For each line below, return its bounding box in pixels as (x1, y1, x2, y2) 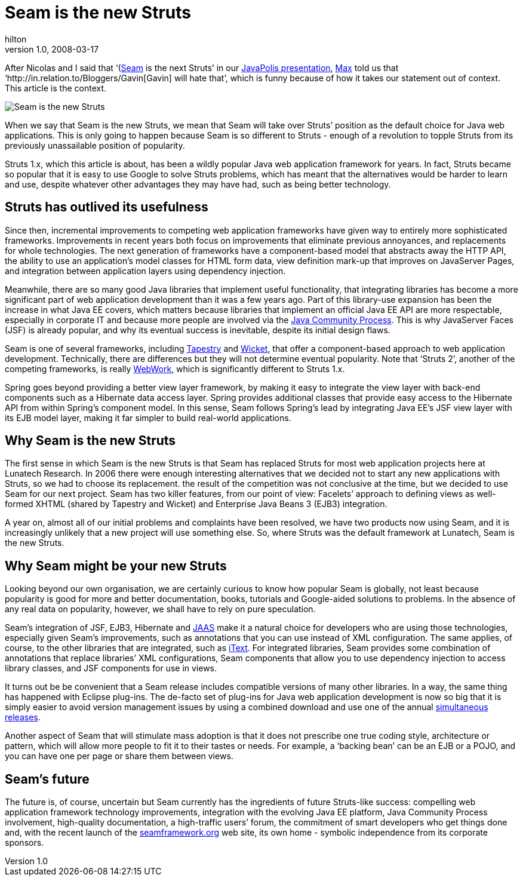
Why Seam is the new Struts (5, 433, 176, 449)
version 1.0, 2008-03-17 (5, 44, 99, 54)
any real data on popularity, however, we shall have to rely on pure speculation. (5, 604, 316, 615)
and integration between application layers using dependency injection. (5, 265, 286, 276)
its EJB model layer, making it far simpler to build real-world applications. (5, 412, 291, 423)
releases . (5, 712, 41, 723)
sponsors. (5, 837, 44, 848)
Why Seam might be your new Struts (5, 558, 227, 573)
